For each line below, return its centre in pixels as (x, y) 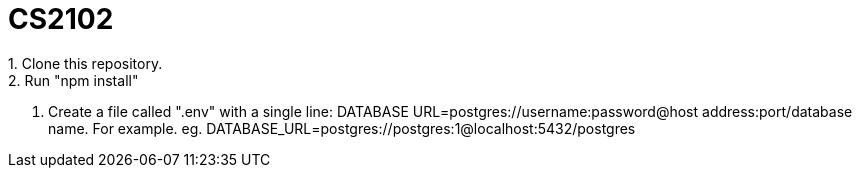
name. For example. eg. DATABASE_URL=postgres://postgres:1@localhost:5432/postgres (342, 128)
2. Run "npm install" (73, 80)
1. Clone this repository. (85, 63)
